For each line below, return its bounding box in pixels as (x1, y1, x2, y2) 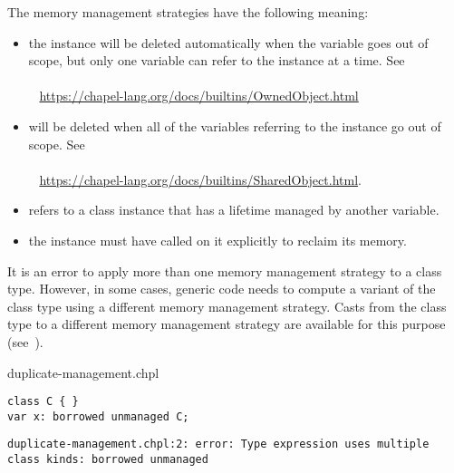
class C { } (7, 395, 79, 409)
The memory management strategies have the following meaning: (7, 3, 369, 21)
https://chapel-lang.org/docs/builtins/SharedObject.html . (39, 169, 362, 188)
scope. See (28, 134, 85, 153)
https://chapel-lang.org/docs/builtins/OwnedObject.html (39, 86, 359, 105)
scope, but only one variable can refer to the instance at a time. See (28, 51, 405, 70)
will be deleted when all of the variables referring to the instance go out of (28, 116, 441, 135)
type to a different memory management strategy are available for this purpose (7, 314, 446, 333)
